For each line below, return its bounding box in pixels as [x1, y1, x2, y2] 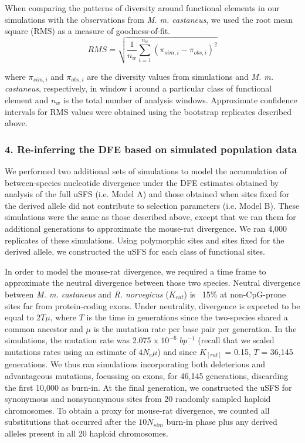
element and [5, 94, 49, 106]
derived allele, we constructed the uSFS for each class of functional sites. [5, 245, 266, 258]
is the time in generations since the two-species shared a [86, 311, 288, 323]
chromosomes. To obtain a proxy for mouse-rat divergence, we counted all [5, 404, 270, 416]
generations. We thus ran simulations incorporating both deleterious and [5, 358, 265, 370]
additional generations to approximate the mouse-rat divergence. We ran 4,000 [5, 222, 287, 234]
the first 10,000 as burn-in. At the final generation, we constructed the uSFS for [5, 381, 292, 393]
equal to [5, 311, 34, 323]
